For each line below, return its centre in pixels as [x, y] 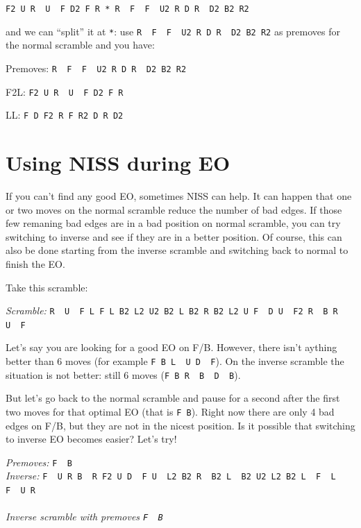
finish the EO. [35, 263]
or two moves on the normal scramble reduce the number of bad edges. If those [174, 209]
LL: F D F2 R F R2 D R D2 [65, 115]
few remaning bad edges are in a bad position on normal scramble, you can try [173, 223]
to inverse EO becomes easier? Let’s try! [91, 439]
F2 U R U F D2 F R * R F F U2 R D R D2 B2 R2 [127, 9]
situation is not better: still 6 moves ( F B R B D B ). [123, 374]
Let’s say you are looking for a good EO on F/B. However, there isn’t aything [171, 347]
